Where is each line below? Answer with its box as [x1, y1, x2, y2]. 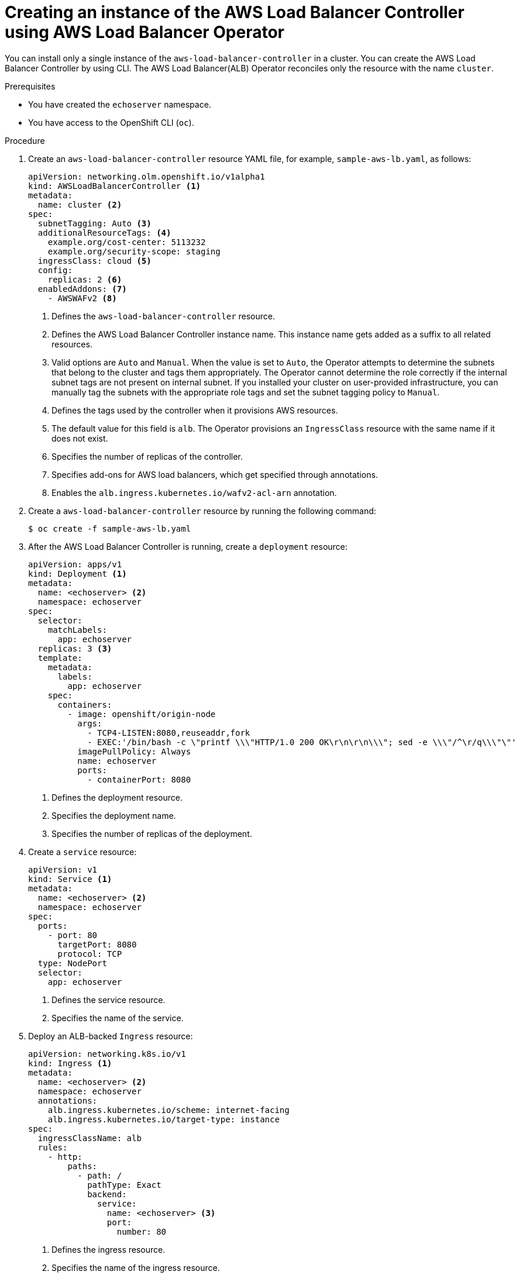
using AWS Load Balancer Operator [5, 22, 284, 42]
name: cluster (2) [37, 199, 122, 209]
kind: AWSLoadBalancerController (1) [28, 181, 201, 191]
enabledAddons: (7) [37, 284, 127, 294]
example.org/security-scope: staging [47, 246, 221, 256]
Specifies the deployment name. [51, 810, 176, 821]
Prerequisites [5, 81, 56, 91]
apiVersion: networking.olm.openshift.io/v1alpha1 [28, 171, 265, 181]
